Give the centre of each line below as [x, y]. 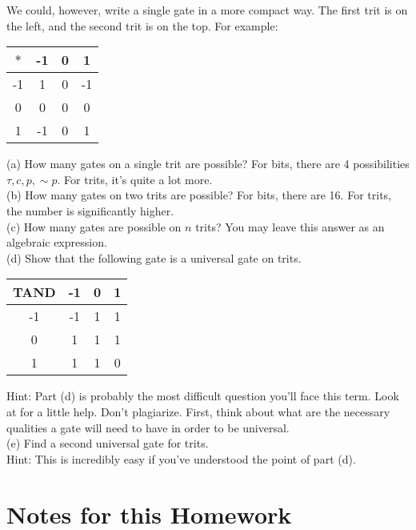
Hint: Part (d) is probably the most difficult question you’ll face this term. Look [203, 396]
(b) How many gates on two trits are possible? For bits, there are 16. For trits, [199, 195]
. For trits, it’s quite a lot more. [135, 179]
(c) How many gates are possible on [94, 226]
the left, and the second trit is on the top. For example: [142, 25]
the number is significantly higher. [90, 210]
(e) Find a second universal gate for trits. [108, 443]
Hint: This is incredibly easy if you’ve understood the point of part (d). [181, 458]
